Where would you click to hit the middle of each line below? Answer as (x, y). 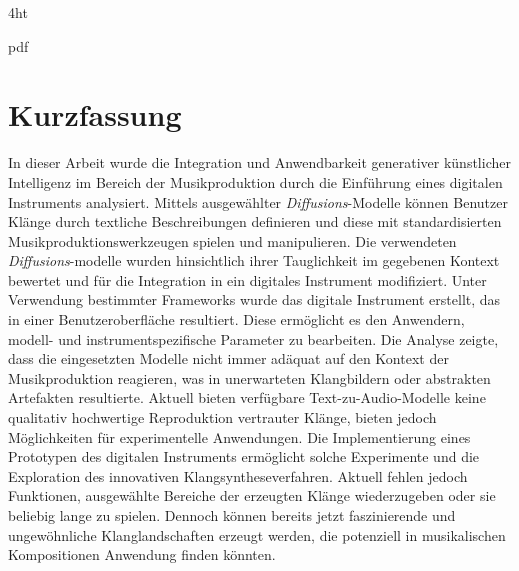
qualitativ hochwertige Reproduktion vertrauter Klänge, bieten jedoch (222, 417)
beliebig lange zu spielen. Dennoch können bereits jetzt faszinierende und (232, 515)
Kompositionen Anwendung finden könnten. (142, 554)
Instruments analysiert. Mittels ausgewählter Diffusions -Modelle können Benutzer (258, 201)
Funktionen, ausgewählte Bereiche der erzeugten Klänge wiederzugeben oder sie (252, 495)
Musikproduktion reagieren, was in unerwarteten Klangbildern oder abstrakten (249, 377)
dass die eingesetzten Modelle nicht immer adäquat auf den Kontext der (228, 358)
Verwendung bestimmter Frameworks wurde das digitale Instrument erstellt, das (254, 299)
